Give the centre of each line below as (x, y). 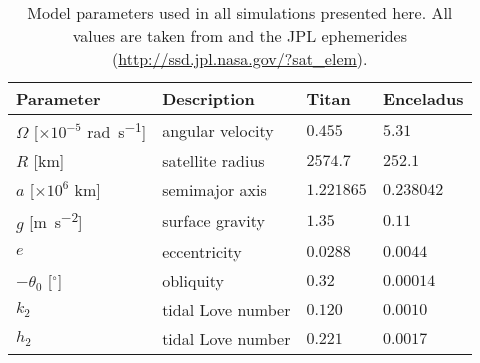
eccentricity (202, 251)
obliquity (193, 280)
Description (208, 98)
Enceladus (423, 98)
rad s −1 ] (117, 130)
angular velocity (218, 130)
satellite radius (213, 161)
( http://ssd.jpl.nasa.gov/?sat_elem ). (240, 58)
